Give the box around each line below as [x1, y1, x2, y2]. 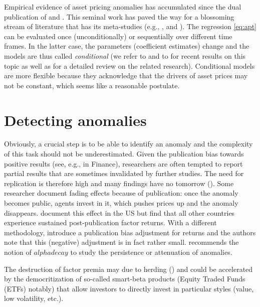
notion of [4, 247, 32, 257]
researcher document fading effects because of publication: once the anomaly [4, 188, 238, 198]
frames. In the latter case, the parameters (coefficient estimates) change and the [4, 41, 249, 51]
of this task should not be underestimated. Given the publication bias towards [4, 148, 244, 159]
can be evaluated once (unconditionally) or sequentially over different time [4, 31, 232, 41]
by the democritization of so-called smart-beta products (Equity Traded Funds [4, 273, 245, 284]
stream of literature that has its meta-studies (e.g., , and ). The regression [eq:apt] [4, 21, 256, 32]
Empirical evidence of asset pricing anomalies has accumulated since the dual [4, 2, 241, 12]
